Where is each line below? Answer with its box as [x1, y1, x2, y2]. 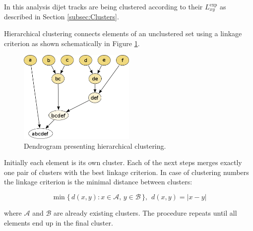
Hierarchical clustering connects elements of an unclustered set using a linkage [4, 28, 242, 39]
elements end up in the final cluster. [4, 217, 113, 228]
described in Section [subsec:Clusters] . [4, 11, 119, 22]
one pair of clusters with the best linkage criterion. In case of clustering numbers [4, 167, 249, 177]
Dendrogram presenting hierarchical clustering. [24, 140, 166, 151]
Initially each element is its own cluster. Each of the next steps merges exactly [4, 157, 242, 168]
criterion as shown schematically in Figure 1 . [4, 38, 140, 48]
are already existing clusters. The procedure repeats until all [53, 208, 237, 218]
